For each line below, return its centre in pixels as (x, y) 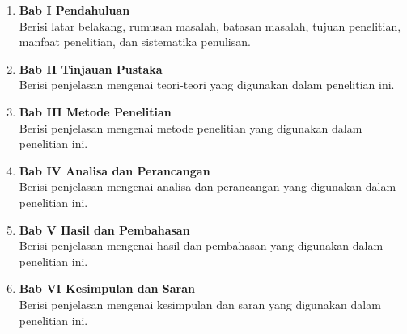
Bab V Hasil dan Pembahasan (104, 229)
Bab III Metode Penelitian (95, 111)
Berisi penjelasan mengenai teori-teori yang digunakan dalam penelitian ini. (207, 85)
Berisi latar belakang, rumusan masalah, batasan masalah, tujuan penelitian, (210, 25)
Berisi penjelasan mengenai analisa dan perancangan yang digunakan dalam (208, 186)
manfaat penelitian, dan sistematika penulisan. (135, 42)
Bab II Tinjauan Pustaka (91, 68)
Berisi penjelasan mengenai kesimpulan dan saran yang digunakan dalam (200, 304)
